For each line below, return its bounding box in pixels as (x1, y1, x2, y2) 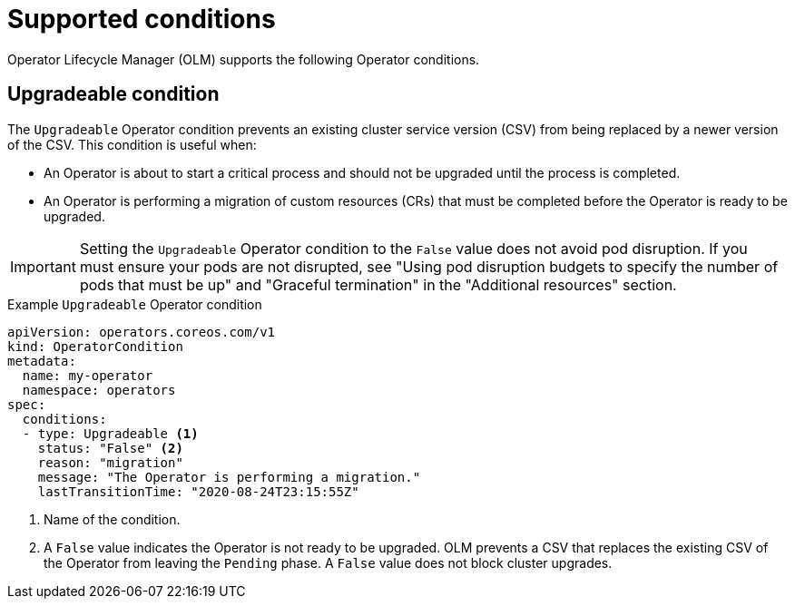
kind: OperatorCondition (7, 338, 183, 354)
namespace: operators (22, 382, 176, 397)
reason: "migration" (37, 454, 183, 470)
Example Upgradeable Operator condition (7, 296, 262, 312)
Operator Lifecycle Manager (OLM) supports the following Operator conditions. (7, 51, 480, 67)
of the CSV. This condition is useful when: (7, 136, 257, 152)
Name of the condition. (44, 511, 181, 527)
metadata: (7, 353, 76, 368)
